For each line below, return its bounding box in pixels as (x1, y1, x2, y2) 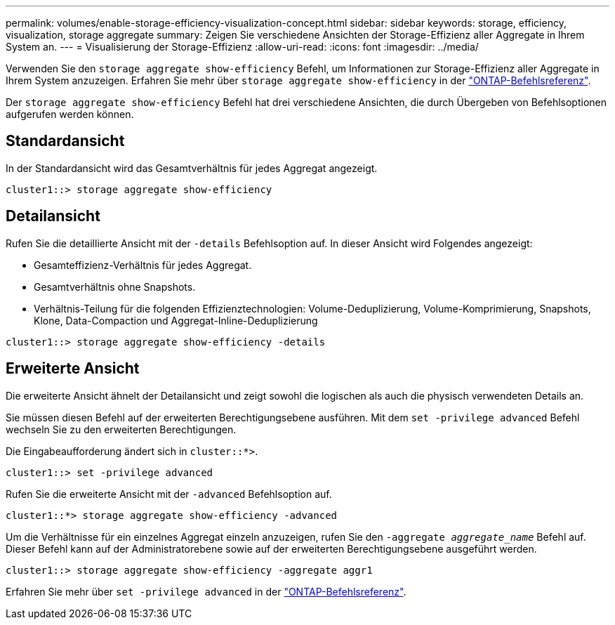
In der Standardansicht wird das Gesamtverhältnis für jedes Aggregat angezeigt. (6, 162, 378, 174)
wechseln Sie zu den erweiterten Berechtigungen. (6, 423, 237, 435)
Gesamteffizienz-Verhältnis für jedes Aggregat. (34, 258, 252, 271)
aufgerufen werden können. (6, 108, 134, 120)
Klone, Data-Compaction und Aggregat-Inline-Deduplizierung (34, 314, 318, 327)
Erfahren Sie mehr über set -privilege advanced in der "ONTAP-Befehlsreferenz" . (6, 585, 406, 598)
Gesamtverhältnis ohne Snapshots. (34, 280, 196, 293)
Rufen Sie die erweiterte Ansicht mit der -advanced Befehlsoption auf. (6, 487, 332, 500)
